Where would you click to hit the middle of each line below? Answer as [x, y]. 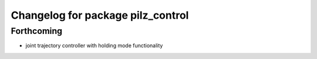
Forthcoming [37, 31]
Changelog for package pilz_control [100, 15]
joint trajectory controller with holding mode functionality [94, 46]
